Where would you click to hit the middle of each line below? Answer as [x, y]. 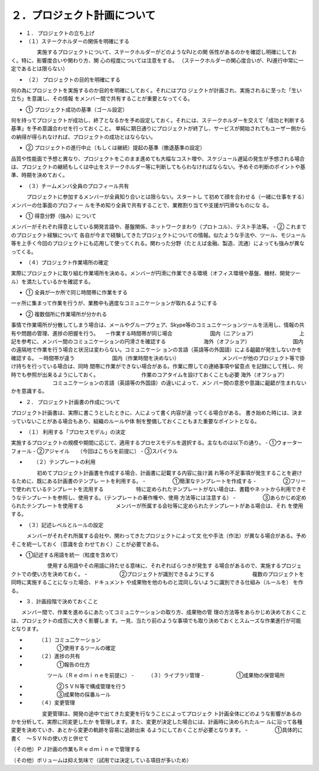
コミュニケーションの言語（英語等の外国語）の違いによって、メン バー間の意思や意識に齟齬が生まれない [179, 383]
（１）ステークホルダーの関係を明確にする [78, 41]
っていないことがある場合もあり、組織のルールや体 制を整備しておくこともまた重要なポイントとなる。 [135, 421]
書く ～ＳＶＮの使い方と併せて [50, 738]
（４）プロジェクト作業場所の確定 [67, 262]
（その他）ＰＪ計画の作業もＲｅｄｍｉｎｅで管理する [76, 749]
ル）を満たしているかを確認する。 [52, 281]
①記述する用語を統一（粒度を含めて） [73, 555]
